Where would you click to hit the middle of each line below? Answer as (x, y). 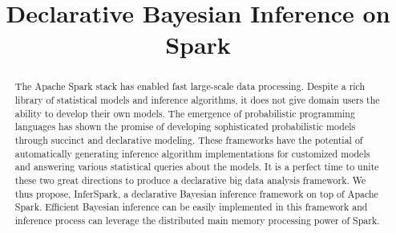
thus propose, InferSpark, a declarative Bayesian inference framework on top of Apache (196, 193)
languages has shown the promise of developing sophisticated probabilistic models (185, 127)
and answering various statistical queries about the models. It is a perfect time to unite (197, 167)
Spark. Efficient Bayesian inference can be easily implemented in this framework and (191, 207)
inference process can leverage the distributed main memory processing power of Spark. (197, 220)
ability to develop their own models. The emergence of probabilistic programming (185, 113)
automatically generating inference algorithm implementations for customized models (192, 153)
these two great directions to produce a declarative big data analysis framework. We (190, 180)
